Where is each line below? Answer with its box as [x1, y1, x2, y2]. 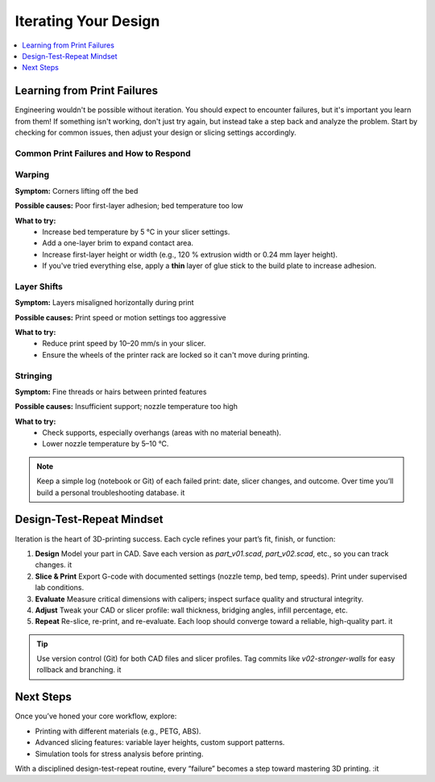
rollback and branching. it [36, 665, 122, 675]
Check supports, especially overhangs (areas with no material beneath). [42, 428, 282, 437]
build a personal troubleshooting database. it [36, 487, 185, 497]
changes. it [35, 560, 72, 570]
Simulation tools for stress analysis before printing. [35, 749, 204, 759]
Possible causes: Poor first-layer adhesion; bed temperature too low [14, 201, 243, 211]
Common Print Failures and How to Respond [14, 148, 191, 159]
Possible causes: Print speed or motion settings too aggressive [14, 312, 226, 322]
